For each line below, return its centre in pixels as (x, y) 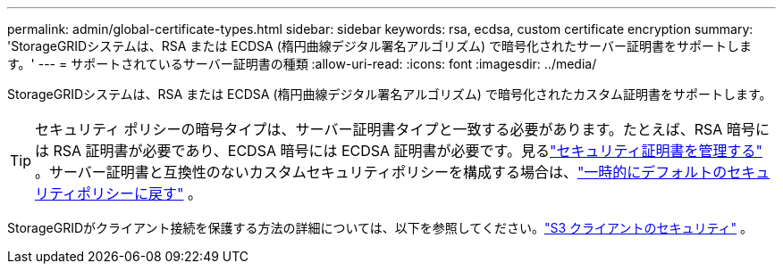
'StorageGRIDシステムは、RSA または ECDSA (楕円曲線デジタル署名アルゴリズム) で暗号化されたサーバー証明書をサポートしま (379, 46)
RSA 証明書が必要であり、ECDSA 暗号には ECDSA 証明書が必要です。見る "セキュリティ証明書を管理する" (408, 151)
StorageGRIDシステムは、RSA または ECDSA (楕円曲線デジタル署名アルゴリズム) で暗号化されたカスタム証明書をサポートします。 (390, 94)
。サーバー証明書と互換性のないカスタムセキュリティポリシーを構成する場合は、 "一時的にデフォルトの (381, 172)
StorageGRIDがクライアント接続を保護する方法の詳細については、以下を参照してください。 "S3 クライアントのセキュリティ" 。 (380, 228)
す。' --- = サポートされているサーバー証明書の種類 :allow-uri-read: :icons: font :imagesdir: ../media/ (302, 64)
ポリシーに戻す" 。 (140, 193)
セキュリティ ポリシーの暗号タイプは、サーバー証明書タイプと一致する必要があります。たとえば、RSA (379, 129)
